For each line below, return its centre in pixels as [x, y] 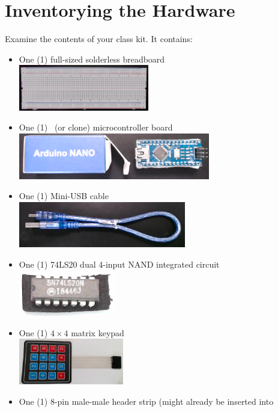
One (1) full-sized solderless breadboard [92, 59]
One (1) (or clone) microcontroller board [96, 127]
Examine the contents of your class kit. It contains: [99, 39]
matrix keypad [98, 332]
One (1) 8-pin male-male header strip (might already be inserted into [146, 401]
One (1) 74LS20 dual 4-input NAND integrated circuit [119, 264]
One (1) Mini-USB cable [64, 196]
